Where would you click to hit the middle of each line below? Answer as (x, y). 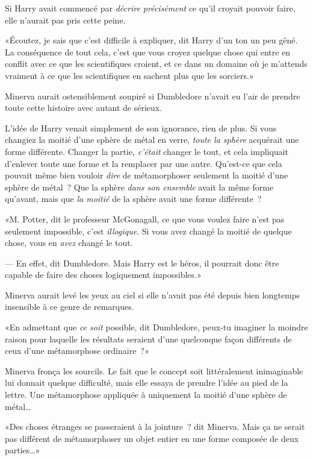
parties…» (23, 450)
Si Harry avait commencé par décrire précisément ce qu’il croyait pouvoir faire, (150, 8)
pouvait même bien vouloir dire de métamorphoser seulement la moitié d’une (147, 175)
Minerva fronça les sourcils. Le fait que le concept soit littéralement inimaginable (154, 370)
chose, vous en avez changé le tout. (69, 243)
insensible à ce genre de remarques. (70, 307)
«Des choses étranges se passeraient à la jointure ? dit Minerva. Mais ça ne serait (155, 427)
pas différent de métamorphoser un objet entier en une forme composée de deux (152, 438)
